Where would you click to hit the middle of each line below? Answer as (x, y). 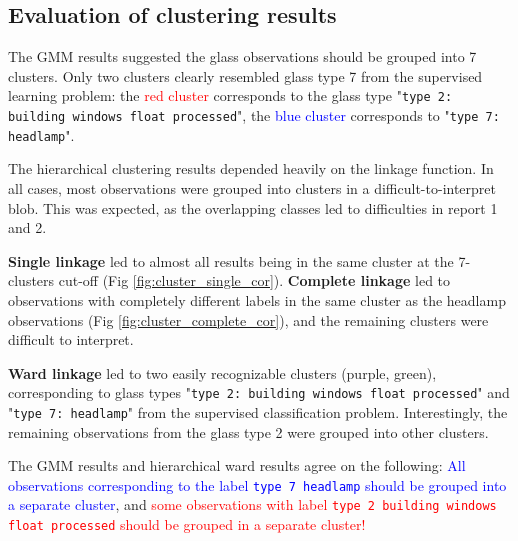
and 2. (27, 227)
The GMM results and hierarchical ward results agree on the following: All (237, 465)
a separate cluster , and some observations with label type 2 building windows (252, 504)
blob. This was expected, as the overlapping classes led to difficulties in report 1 (253, 207)
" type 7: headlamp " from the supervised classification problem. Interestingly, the (258, 411)
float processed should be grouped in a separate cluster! (187, 524)
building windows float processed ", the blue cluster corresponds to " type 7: (254, 115)
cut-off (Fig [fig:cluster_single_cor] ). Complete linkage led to (254, 280)
